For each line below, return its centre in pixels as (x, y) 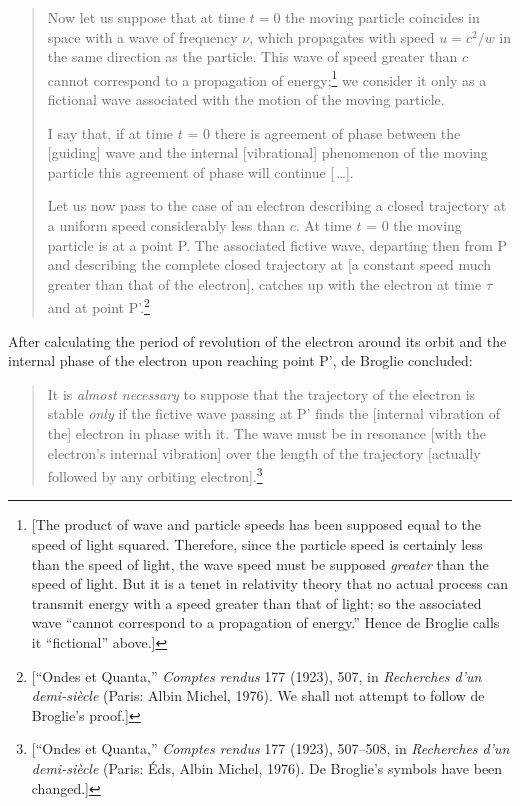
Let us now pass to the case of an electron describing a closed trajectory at (277, 205)
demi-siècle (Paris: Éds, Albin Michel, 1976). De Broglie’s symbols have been (267, 767)
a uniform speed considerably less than (166, 225)
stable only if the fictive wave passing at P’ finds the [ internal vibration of (274, 413)
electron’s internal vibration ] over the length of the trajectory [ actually (264, 452)
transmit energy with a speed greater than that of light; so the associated (256, 602)
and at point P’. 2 (98, 306)
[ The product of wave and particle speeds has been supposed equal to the (256, 524)
